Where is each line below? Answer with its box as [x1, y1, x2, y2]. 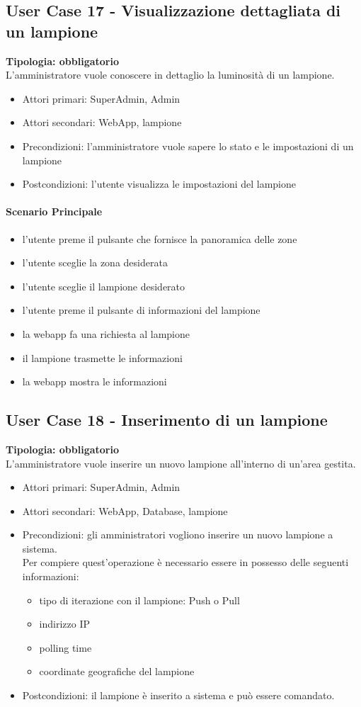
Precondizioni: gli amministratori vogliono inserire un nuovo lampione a [22, 527, 333, 542]
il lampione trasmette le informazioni [22, 350, 183, 365]
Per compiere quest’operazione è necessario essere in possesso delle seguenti [22, 555, 349, 570]
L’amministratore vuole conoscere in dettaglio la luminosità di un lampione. [6, 67, 335, 82]
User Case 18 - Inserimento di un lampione [6, 409, 328, 431]
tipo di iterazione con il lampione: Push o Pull [39, 592, 240, 607]
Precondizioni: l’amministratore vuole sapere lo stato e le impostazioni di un [22, 138, 354, 153]
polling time [39, 640, 92, 655]
